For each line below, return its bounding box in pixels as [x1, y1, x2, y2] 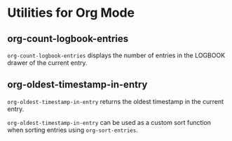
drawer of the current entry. [7, 59, 88, 67]
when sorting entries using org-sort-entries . [7, 126, 138, 134]
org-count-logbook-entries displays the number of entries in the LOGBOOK [7, 51, 226, 59]
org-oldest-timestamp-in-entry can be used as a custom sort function [7, 118, 212, 126]
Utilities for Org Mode [7, 5, 135, 21]
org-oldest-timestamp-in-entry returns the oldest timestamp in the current [7, 97, 224, 105]
